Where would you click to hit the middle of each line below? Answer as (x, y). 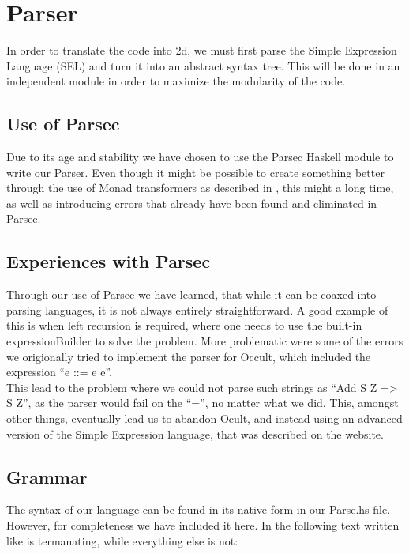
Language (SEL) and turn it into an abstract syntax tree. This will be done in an (203, 65)
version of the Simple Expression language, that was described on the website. (195, 433)
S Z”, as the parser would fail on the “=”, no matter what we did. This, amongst (203, 403)
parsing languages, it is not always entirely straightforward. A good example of (197, 309)
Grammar (47, 476)
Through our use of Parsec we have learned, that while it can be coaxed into (191, 294)
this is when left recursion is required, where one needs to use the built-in (184, 325)
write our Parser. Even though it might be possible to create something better (195, 172)
